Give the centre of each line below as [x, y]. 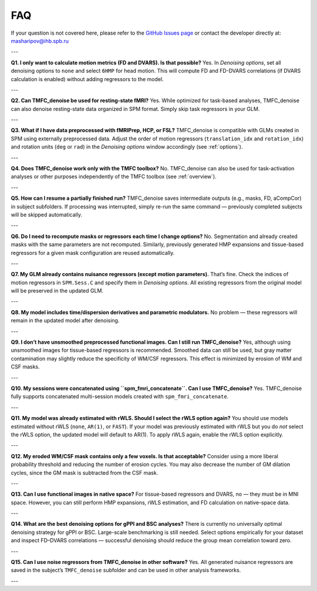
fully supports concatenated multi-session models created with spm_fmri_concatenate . [120, 397]
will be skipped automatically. [46, 214]
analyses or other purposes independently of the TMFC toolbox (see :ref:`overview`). [114, 177]
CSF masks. [26, 367]
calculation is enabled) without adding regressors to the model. [87, 79]
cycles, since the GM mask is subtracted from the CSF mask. [85, 472]
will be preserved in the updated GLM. [57, 291]
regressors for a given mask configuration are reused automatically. [93, 253]
